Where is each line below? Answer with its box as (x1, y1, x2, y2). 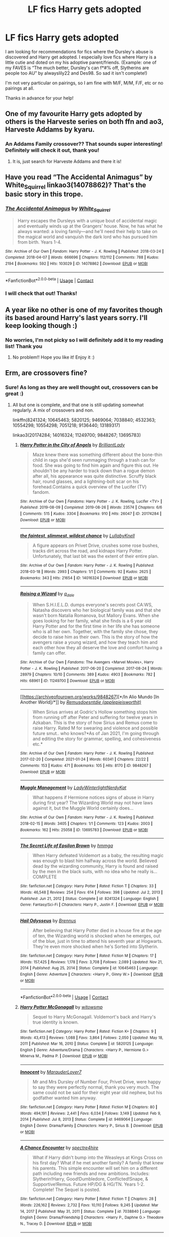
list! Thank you (5, 343, 43, 350)
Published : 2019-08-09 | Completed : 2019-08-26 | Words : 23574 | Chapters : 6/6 (20, 505, 162, 510)
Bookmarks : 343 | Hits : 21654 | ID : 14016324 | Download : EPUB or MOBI (20, 575, 148, 581)
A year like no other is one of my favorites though (5, 305, 163, 314)
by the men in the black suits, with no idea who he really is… (32, 869, 157, 875)
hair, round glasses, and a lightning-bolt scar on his (32, 478, 139, 484)
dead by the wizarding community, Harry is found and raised (32, 863, 158, 869)
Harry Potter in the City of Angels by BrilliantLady (20, 441, 125, 447)
